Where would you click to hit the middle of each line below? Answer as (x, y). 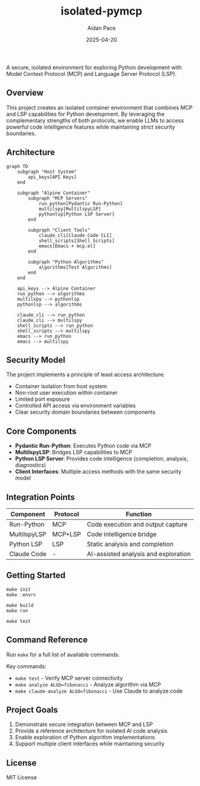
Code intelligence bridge (122, 534)
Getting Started (36, 575)
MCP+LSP (67, 534)
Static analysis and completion (130, 544)
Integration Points (41, 497)
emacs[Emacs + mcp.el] (67, 246)
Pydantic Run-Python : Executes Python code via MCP (83, 446)
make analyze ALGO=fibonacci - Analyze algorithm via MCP (88, 684)
